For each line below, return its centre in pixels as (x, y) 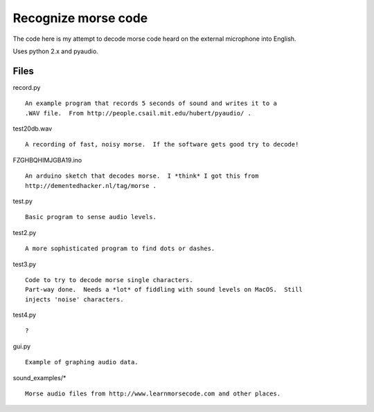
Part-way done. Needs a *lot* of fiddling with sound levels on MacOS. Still (164, 290)
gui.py (22, 346)
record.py (27, 87)
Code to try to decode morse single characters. (109, 280)
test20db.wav (33, 129)
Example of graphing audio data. (82, 362)
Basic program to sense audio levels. (91, 217)
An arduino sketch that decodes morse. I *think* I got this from (142, 176)
